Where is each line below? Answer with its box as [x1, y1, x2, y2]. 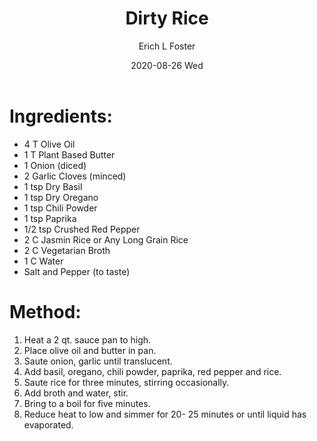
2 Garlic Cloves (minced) [23, 170, 127, 182]
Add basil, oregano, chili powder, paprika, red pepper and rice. [23, 365, 282, 377]
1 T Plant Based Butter [23, 148, 116, 161]
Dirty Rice [125, 7, 209, 30]
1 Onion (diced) [23, 159, 87, 171]
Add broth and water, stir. [23, 387, 129, 399]
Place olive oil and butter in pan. [23, 344, 157, 356]
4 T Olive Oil [23, 138, 76, 150]
